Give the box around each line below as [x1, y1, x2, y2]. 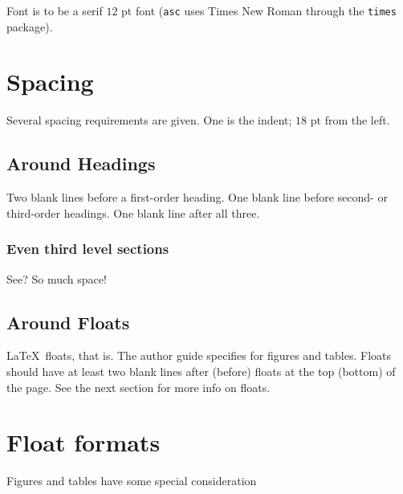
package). [6, 18, 53, 35]
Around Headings [6, 151, 156, 176]
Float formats [6, 426, 161, 459]
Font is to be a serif [6, 2, 103, 18]
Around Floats [6, 309, 130, 334]
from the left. [324, 112, 390, 129]
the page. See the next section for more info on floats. [6, 378, 271, 395]
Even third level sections [6, 239, 169, 259]
